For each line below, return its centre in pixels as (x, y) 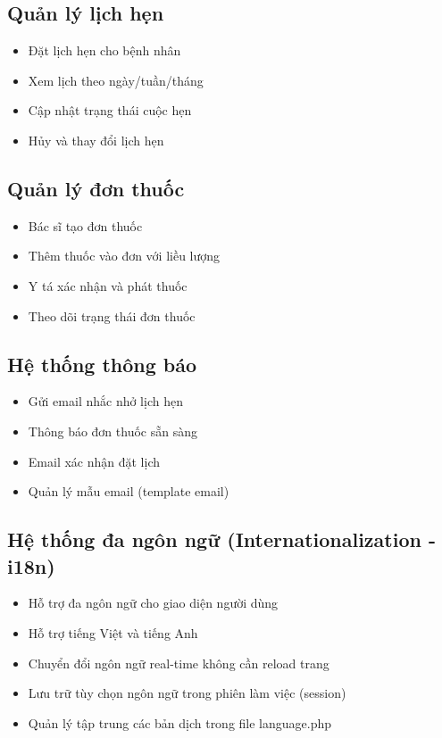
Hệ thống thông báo (102, 364)
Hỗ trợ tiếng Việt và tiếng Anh (113, 632)
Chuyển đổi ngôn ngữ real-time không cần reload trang (179, 663)
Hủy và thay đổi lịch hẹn (96, 140)
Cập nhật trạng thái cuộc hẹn (110, 110)
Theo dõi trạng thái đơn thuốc (112, 315)
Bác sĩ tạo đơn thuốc (85, 225)
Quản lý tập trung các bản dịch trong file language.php (180, 722)
